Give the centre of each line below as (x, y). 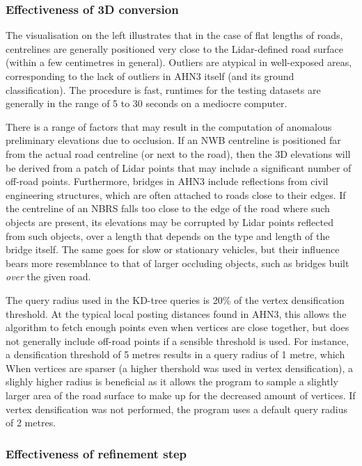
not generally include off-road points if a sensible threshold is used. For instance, (177, 340)
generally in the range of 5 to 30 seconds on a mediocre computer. (147, 103)
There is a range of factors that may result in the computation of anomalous (169, 126)
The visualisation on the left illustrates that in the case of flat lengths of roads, (174, 35)
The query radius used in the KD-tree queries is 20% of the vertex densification (175, 299)
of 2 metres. (31, 423)
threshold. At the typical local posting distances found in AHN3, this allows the (176, 313)
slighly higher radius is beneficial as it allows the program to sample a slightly (172, 381)
